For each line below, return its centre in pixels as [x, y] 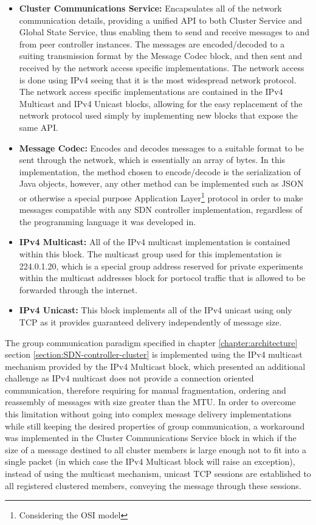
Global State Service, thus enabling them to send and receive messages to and [164, 32]
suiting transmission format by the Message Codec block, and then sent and [161, 56]
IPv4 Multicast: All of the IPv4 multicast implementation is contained [155, 242]
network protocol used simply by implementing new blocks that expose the [158, 115]
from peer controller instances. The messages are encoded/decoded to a [152, 43]
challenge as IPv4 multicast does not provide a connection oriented [129, 378]
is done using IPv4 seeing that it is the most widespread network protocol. [158, 79]
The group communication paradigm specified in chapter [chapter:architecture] [151, 342]
